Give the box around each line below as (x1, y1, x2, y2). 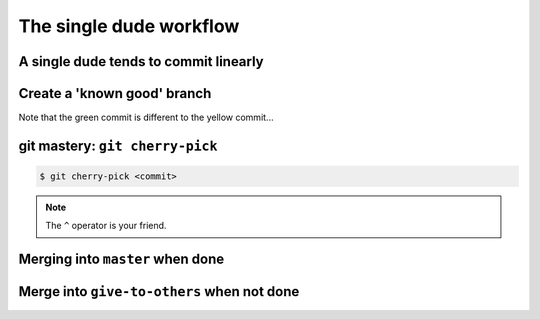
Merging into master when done (18, 251, 225, 268)
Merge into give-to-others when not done (18, 283, 300, 300)
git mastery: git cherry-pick (18, 137, 218, 154)
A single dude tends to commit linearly (18, 53, 264, 70)
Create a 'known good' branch (18, 85, 212, 102)
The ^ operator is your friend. (45, 220, 167, 232)
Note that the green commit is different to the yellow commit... (18, 111, 274, 124)
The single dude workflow (18, 15, 240, 37)
